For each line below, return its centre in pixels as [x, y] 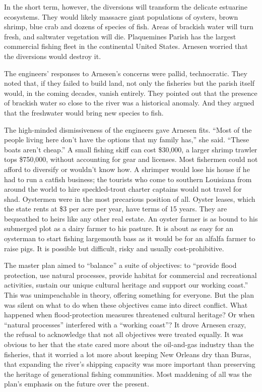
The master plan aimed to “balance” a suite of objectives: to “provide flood [120, 265]
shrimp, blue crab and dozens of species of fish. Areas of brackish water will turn [129, 26]
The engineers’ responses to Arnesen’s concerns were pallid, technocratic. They [126, 73]
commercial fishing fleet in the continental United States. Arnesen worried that [126, 46]
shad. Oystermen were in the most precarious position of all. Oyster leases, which [130, 199]
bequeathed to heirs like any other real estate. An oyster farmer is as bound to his [131, 218]
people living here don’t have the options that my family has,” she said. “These [127, 139]
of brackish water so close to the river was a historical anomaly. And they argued [129, 103]
